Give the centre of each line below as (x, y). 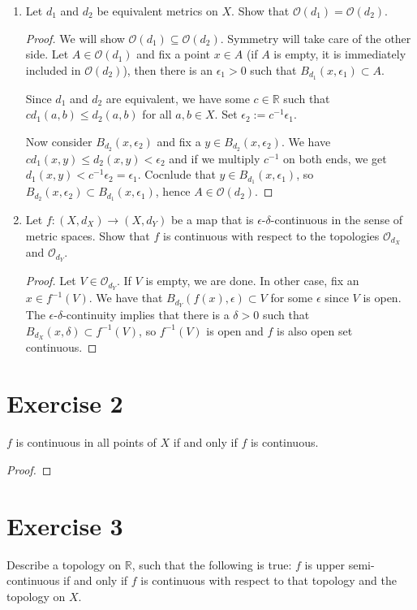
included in (53, 69)
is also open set (315, 330)
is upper (325, 564)
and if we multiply (215, 158)
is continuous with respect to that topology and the (269, 580)
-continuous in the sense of (337, 219)
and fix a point (173, 54)
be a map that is (212, 219)
